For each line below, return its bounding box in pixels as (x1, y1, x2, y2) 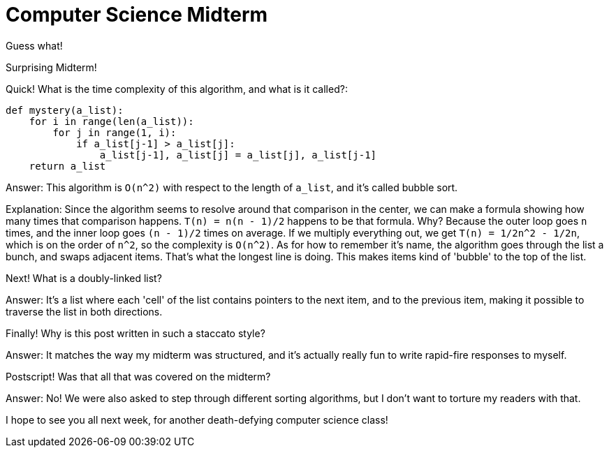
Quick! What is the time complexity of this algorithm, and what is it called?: (6, 82, 348, 95)
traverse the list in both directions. (6, 305, 163, 318)
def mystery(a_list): (6, 104, 124, 116)
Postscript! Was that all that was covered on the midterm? (6, 370, 271, 383)
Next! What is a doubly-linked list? (6, 272, 162, 284)
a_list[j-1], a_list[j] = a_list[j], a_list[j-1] (99, 149, 377, 161)
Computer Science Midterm (6, 3, 268, 27)
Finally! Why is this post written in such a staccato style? (6, 327, 265, 339)
